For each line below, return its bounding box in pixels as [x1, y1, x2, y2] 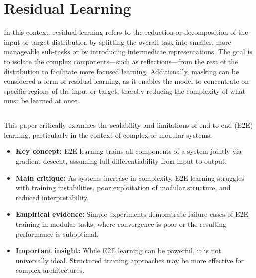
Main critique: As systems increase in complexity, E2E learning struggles [15, 172, 244, 183]
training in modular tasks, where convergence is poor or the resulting [15, 219, 227, 229]
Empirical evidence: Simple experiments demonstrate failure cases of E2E [15, 209, 249, 219]
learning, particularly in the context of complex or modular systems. [4, 129, 212, 139]
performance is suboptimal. [15, 228, 99, 239]
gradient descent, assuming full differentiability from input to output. [15, 156, 227, 166]
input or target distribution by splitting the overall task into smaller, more [4, 36, 231, 47]
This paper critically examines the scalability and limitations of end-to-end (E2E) [4, 120, 253, 130]
